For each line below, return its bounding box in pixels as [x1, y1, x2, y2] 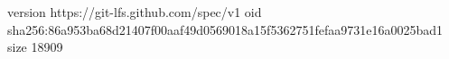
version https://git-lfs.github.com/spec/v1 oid [7, 3, 262, 21]
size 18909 [7, 38, 63, 56]
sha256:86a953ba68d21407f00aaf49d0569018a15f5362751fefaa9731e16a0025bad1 [7, 20, 443, 38]
